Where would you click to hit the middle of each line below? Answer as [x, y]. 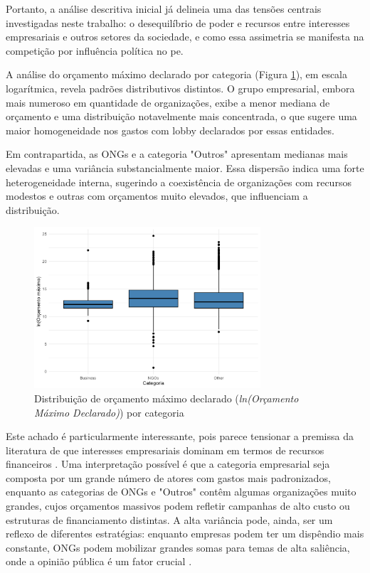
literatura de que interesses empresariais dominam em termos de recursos [165, 450]
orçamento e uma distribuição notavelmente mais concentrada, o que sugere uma [181, 116]
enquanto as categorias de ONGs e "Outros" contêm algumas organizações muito [181, 492]
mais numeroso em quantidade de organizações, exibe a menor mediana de [168, 102]
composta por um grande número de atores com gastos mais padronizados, [168, 477]
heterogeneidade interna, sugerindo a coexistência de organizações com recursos [179, 182]
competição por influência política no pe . [95, 50]
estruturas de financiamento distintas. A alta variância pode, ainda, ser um [169, 519]
